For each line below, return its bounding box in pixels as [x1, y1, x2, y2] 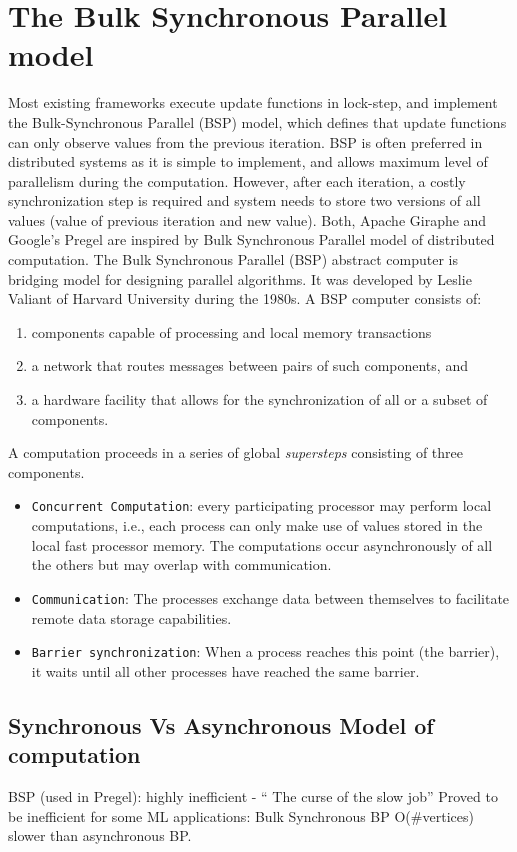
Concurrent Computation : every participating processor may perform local [31, 495, 492, 516]
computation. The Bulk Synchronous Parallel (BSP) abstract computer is [8, 249, 458, 270]
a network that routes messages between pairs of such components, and [31, 355, 468, 376]
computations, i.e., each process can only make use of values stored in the [31, 515, 483, 536]
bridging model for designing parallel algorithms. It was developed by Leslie [8, 268, 472, 289]
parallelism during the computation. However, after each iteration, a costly [8, 170, 466, 191]
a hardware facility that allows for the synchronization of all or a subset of [31, 389, 488, 410]
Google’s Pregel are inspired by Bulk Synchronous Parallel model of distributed [8, 229, 495, 250]
